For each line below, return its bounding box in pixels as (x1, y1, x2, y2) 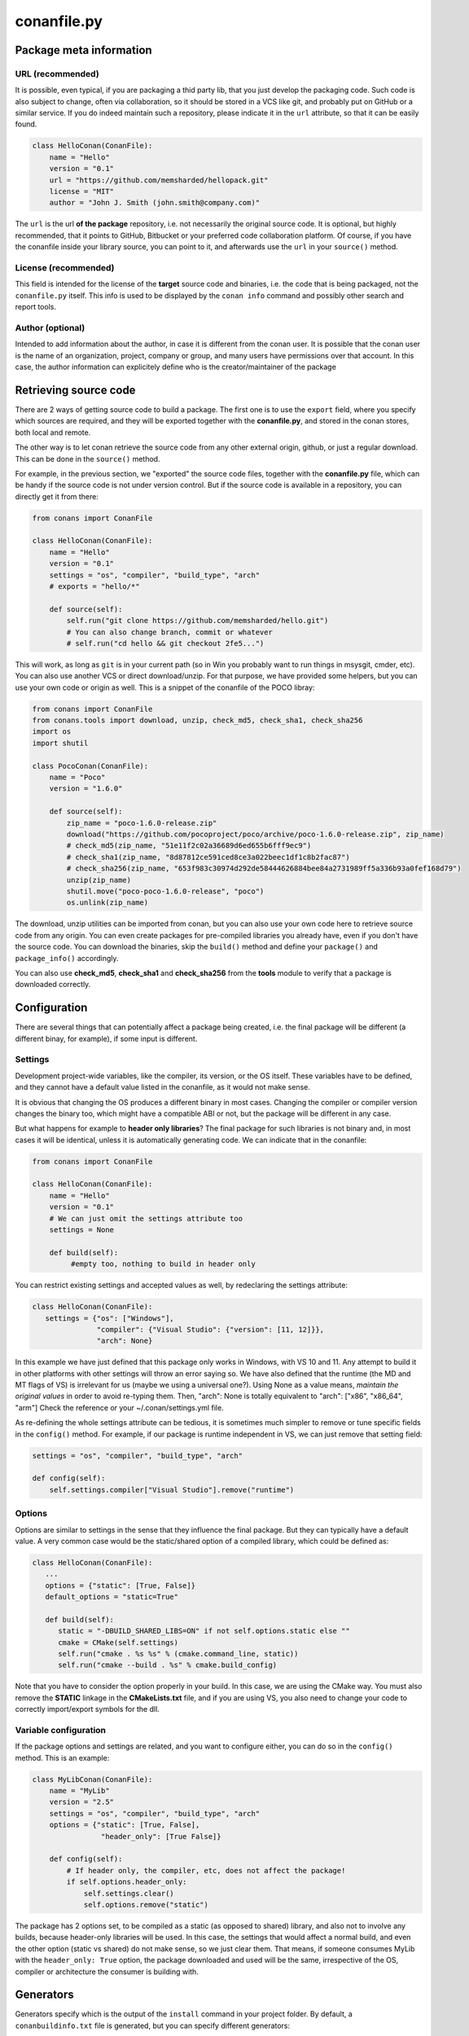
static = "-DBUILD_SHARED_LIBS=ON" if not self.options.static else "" (58, 1626, 350, 1636)
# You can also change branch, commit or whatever (66, 627, 273, 637)
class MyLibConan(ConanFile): (32, 1775, 153, 1784)
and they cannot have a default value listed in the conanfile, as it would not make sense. (15, 1082, 311, 1092)
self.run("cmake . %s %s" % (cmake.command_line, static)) (58, 1649, 299, 1659)
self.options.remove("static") (83, 1900, 209, 1909)
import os (32, 727, 72, 736)
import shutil (32, 738, 89, 748)
